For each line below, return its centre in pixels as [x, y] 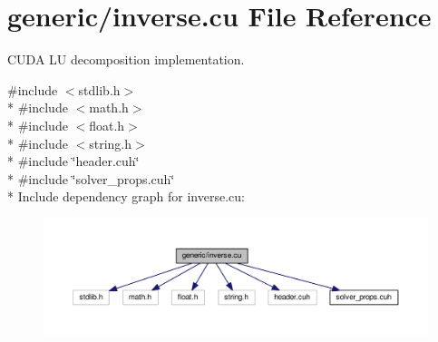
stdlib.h [99, 89]
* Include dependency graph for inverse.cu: [126, 196]
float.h [107, 125]
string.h [111, 143]
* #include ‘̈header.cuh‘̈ [73, 161]
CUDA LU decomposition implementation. [126, 59]
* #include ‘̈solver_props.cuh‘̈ [91, 178]
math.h [109, 107]
